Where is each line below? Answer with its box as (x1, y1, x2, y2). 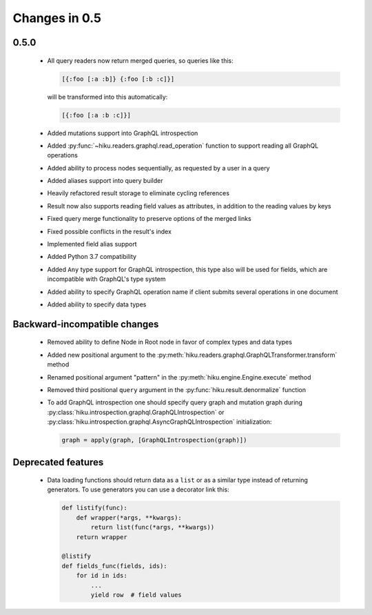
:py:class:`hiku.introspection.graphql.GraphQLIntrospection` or (47, 408, 225, 416)
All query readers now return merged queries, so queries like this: (47, 56, 234, 65)
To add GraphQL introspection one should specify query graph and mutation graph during (47, 398, 303, 407)
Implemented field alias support (47, 240, 137, 248)
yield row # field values (90, 591, 182, 598)
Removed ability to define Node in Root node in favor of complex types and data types (47, 338, 293, 346)
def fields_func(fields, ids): (61, 562, 168, 569)
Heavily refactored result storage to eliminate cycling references (47, 189, 230, 197)
